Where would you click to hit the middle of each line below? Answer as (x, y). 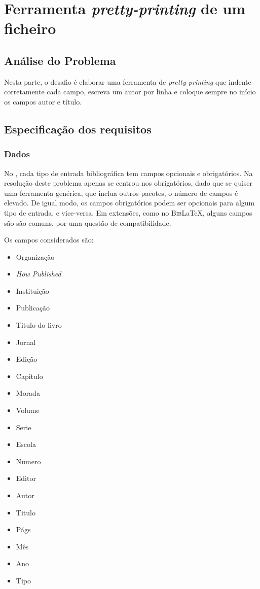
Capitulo (29, 376)
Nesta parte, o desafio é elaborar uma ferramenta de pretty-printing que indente (128, 81)
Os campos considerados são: (49, 240)
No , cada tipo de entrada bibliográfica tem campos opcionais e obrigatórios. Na (128, 173)
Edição (27, 359)
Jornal (26, 342)
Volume (28, 410)
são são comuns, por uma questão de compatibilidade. (88, 222)
